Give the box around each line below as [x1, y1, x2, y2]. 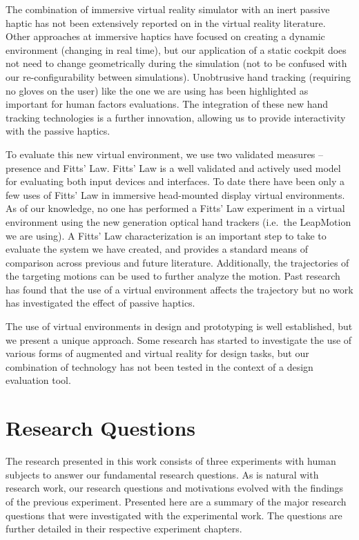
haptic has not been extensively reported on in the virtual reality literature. [6, 15, 326, 30]
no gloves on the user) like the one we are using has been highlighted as [6, 83, 309, 97]
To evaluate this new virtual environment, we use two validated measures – [6, 146, 324, 161]
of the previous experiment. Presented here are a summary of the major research [6, 494, 347, 508]
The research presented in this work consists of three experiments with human [6, 454, 336, 468]
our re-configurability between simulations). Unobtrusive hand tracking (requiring [6, 69, 351, 84]
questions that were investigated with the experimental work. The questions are [6, 508, 342, 522]
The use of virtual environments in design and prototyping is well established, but [6, 319, 353, 334]
